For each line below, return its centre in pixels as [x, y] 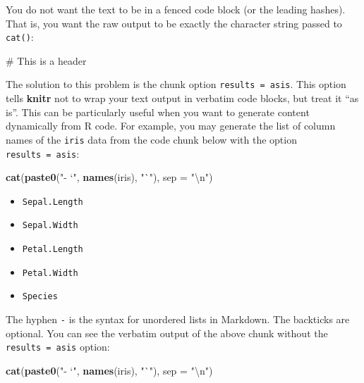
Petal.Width [50, 273]
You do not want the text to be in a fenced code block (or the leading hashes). [176, 9]
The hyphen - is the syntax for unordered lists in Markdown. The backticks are [178, 319]
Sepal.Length [53, 202]
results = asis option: [58, 347]
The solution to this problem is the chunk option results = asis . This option [176, 84]
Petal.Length [53, 250]
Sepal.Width [50, 226]
